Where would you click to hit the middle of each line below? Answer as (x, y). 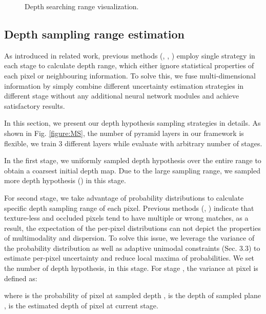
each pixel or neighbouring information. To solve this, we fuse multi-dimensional (130, 75)
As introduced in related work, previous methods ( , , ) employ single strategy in (130, 55)
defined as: (21, 278)
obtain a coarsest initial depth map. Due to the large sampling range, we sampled (132, 170)
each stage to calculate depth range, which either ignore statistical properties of (129, 65)
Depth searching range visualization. (82, 6)
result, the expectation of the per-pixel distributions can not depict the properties (132, 228)
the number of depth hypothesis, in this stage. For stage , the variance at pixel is (131, 268)
